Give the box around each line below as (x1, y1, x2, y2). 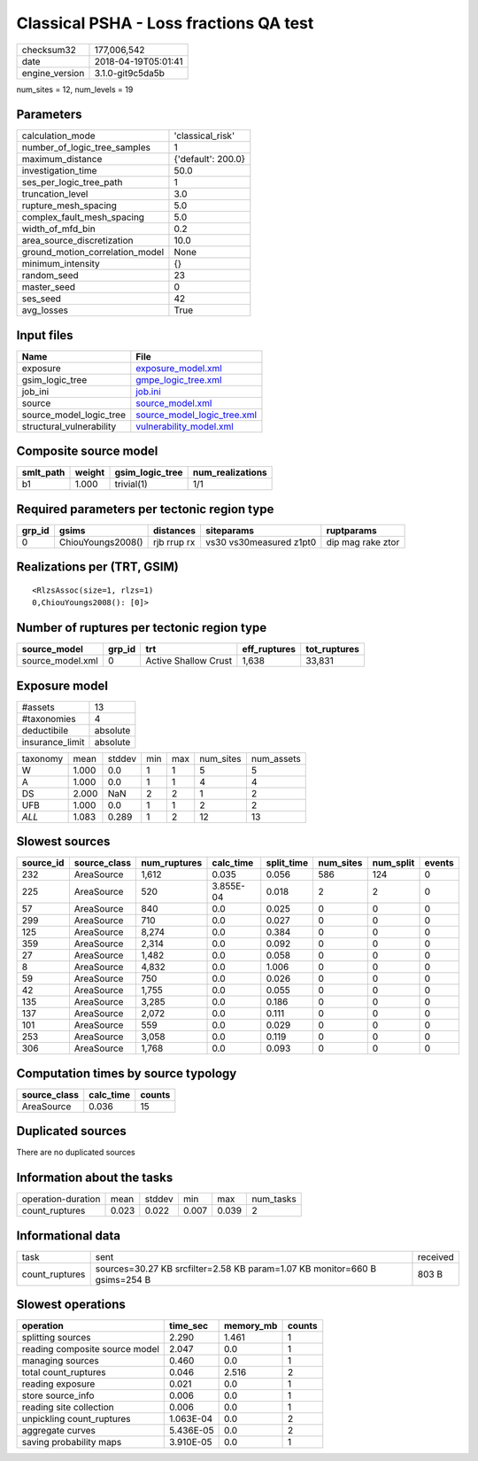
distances (152, 525, 197, 536)
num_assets (251, 752, 301, 765)
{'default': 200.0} (173, 153, 246, 166)
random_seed (21, 269, 79, 282)
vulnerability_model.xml (135, 420, 234, 432)
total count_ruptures (21, 1366, 106, 1379)
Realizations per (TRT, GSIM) (16, 559, 179, 575)
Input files (16, 328, 74, 343)
